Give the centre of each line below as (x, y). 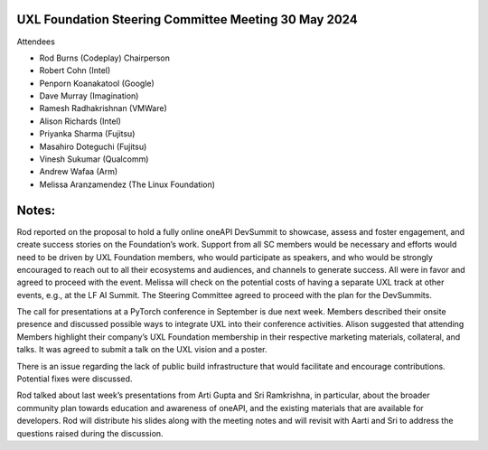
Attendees (36, 42)
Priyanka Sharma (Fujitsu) (87, 134)
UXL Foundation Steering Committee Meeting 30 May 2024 (187, 19)
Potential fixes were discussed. (75, 379)
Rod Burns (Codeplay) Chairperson (105, 58)
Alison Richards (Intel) (80, 121)
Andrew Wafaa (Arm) (79, 172)
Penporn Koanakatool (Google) (97, 83)
